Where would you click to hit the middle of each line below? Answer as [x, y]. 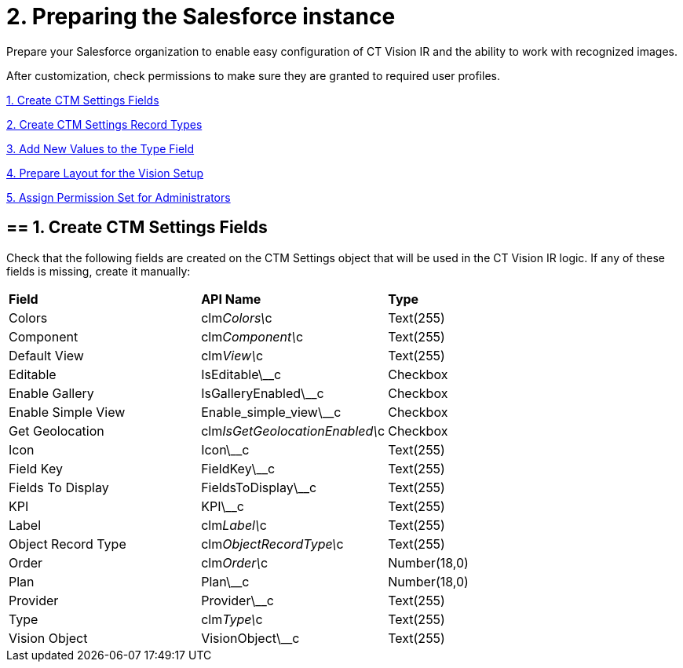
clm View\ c [232, 355]
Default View [46, 355]
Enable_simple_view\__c [271, 412]
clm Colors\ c [237, 318]
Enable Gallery [51, 393]
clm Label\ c [234, 525]
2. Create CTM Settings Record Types [104, 124]
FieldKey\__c [238, 468]
